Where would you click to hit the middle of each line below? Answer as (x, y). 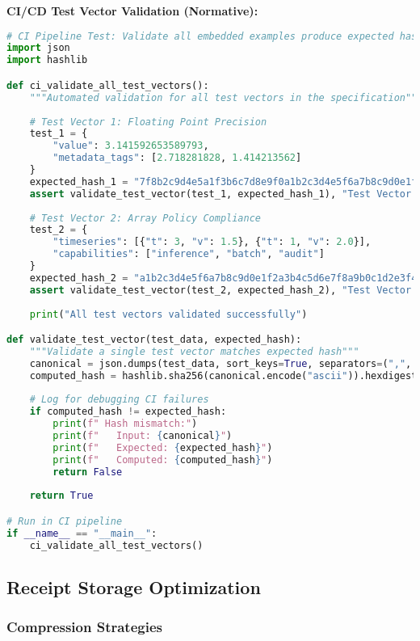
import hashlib (47, 60)
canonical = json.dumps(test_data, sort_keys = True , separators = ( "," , (220, 363)
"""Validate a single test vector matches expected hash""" (194, 351)
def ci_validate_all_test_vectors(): (108, 85)
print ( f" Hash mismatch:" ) (125, 424)
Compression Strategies (84, 627)
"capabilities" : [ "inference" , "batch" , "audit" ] (189, 254)
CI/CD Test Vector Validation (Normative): (132, 11)
